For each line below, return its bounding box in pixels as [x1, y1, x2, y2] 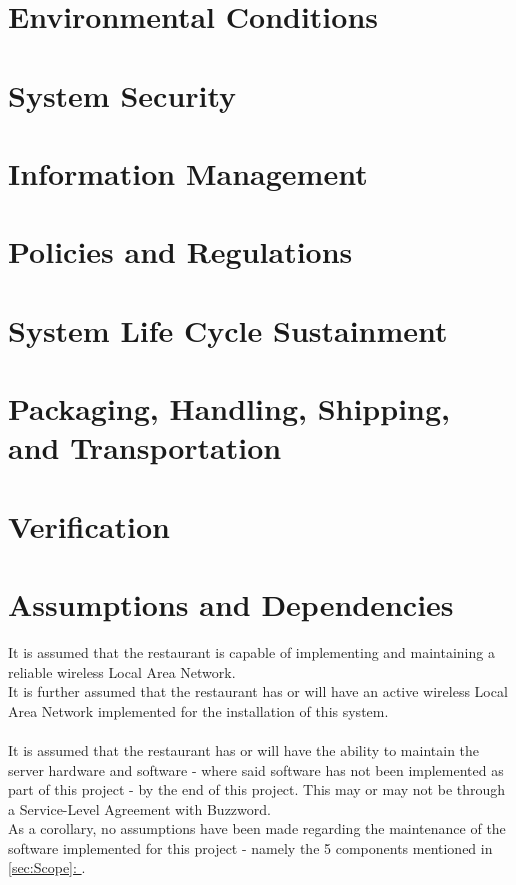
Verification [8, 505, 170, 546]
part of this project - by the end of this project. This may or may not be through [8, 779, 506, 800]
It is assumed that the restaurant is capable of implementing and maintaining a [8, 641, 495, 662]
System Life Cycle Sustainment [8, 309, 448, 350]
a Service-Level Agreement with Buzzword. [8, 798, 271, 819]
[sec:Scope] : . [8, 857, 86, 878]
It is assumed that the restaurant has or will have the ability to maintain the [8, 739, 480, 760]
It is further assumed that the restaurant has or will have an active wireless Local [8, 681, 508, 702]
